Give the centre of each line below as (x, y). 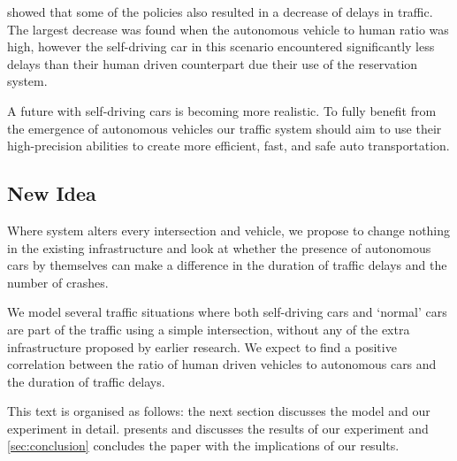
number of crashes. (58, 282)
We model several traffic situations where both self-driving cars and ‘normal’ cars (227, 312)
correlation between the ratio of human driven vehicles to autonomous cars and (222, 364)
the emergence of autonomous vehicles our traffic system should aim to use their (225, 128)
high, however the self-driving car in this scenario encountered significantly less (221, 46)
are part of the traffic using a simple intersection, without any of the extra (209, 329)
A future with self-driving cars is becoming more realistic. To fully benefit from (222, 110)
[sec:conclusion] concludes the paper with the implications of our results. (203, 446)
